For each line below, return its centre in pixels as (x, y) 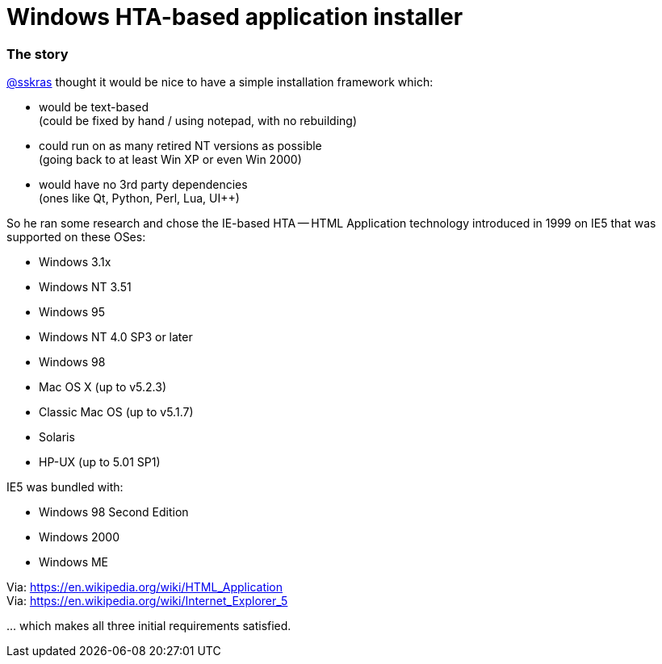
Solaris (57, 437)
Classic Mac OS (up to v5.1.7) (116, 412)
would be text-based (94, 107)
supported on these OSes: (76, 237)
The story (38, 54)
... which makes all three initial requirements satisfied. (149, 626)
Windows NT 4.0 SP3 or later (116, 337)
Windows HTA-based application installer (235, 17)
